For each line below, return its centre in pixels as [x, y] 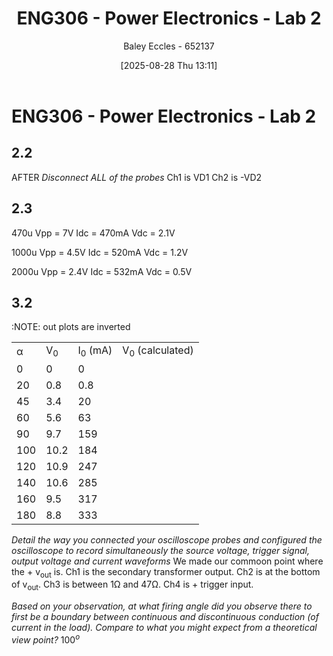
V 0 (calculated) [158, 351]
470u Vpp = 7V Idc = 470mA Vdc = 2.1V [93, 233]
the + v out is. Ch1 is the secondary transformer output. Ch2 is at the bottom [166, 572]
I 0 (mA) [95, 351]
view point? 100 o [46, 639]
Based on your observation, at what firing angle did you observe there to [162, 606]
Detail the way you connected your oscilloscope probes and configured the [167, 539]
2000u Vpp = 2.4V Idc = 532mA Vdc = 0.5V [102, 271]
